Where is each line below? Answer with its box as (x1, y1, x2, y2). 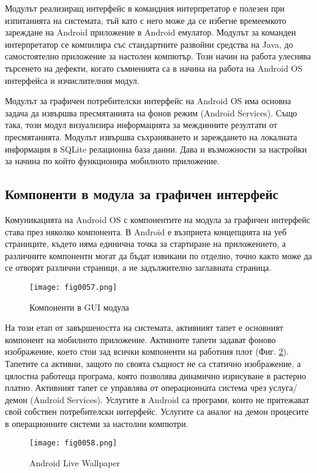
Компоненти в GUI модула (29, 300, 129, 313)
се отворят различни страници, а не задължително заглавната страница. (5, 261, 272, 274)
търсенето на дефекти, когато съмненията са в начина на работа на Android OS (5, 61, 303, 74)
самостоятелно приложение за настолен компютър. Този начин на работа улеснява (5, 50, 311, 62)
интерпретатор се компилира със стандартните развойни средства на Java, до (5, 37, 293, 50)
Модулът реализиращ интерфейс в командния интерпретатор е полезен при (5, 2, 285, 14)
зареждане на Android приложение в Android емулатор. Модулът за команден (5, 26, 296, 39)
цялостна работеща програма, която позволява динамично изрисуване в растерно (5, 369, 306, 382)
